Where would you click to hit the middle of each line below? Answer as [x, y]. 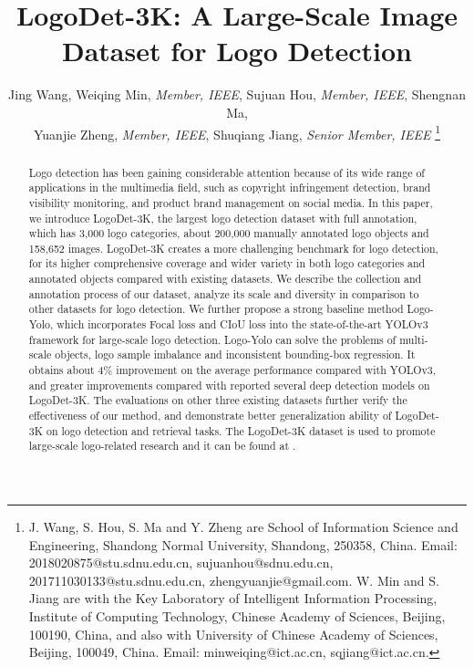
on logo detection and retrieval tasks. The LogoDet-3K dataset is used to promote [241, 430]
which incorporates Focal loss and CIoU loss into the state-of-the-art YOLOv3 [242, 324]
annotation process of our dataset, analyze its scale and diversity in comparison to [224, 293]
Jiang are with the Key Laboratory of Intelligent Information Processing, [233, 598]
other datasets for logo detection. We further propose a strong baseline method [216, 309]
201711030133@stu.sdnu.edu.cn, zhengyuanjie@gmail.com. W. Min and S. [234, 580]
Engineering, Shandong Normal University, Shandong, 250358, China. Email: [243, 544]
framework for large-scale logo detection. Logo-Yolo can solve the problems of [212, 339]
